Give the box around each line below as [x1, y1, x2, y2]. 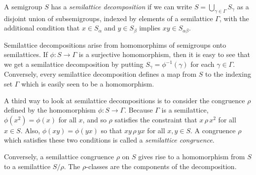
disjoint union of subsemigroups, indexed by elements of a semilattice [4, 13, 213, 23]
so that [101, 125, 122, 135]
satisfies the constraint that [114, 114, 197, 124]
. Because [124, 105, 153, 115]
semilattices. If [4, 49, 48, 59]
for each [190, 59, 215, 69]
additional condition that [4, 23, 80, 33]
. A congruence [190, 125, 236, 135]
